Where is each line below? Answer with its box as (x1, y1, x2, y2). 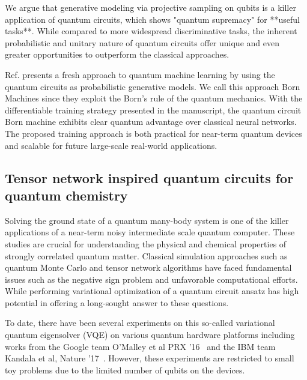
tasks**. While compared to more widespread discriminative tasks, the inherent (5, 25, 297, 37)
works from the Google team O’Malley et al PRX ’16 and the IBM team (5, 340, 276, 352)
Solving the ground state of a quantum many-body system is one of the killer (5, 214, 289, 226)
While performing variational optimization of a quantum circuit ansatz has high (5, 285, 299, 297)
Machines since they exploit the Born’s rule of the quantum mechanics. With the (5, 92, 303, 104)
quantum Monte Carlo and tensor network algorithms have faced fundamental (5, 261, 292, 274)
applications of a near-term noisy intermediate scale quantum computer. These (5, 226, 295, 238)
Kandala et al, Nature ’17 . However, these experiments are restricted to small (5, 352, 294, 364)
